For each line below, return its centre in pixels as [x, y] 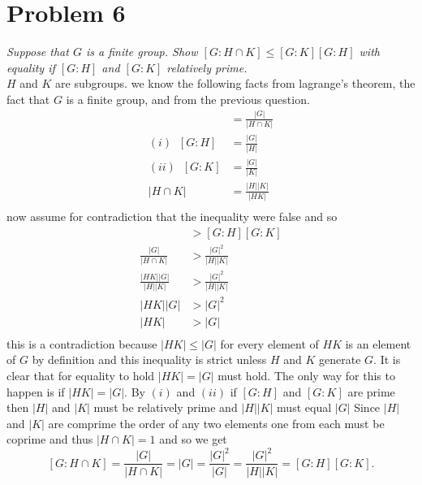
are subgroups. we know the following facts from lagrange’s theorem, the [235, 83]
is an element [378, 343]
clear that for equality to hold [81, 375]
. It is [387, 359]
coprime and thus [50, 439]
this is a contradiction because [82, 343]
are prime [371, 391]
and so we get [193, 439]
